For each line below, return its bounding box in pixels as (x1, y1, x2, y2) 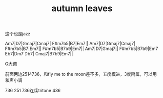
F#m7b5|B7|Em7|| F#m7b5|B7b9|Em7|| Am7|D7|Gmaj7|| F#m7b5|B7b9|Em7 (5, 46, 158, 51)
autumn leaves (51, 3, 113, 14)
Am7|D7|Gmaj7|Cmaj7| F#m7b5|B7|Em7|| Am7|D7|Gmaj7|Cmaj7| (5, 41, 136, 47)
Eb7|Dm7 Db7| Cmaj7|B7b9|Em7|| (5, 51, 73, 57)
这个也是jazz (5, 31, 31, 37)
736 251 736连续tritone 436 (5, 88, 61, 94)
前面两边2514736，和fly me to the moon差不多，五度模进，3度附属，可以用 (5, 71, 157, 77)
